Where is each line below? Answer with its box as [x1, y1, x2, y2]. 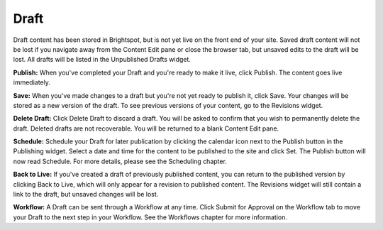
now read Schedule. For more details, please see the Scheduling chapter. [13, 157, 227, 165]
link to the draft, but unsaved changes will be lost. [13, 190, 159, 199]
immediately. [13, 78, 51, 87]
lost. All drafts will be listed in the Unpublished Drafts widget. [13, 55, 191, 64]
